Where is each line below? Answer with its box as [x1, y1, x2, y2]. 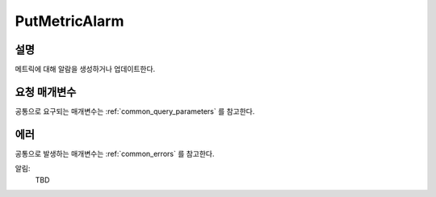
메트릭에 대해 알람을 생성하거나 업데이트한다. [15, 65, 156, 74]
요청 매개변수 [15, 85, 77, 98]
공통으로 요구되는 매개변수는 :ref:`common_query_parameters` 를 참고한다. [15, 106, 255, 116]
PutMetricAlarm [15, 12, 124, 30]
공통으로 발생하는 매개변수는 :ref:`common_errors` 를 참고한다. [15, 149, 215, 158]
